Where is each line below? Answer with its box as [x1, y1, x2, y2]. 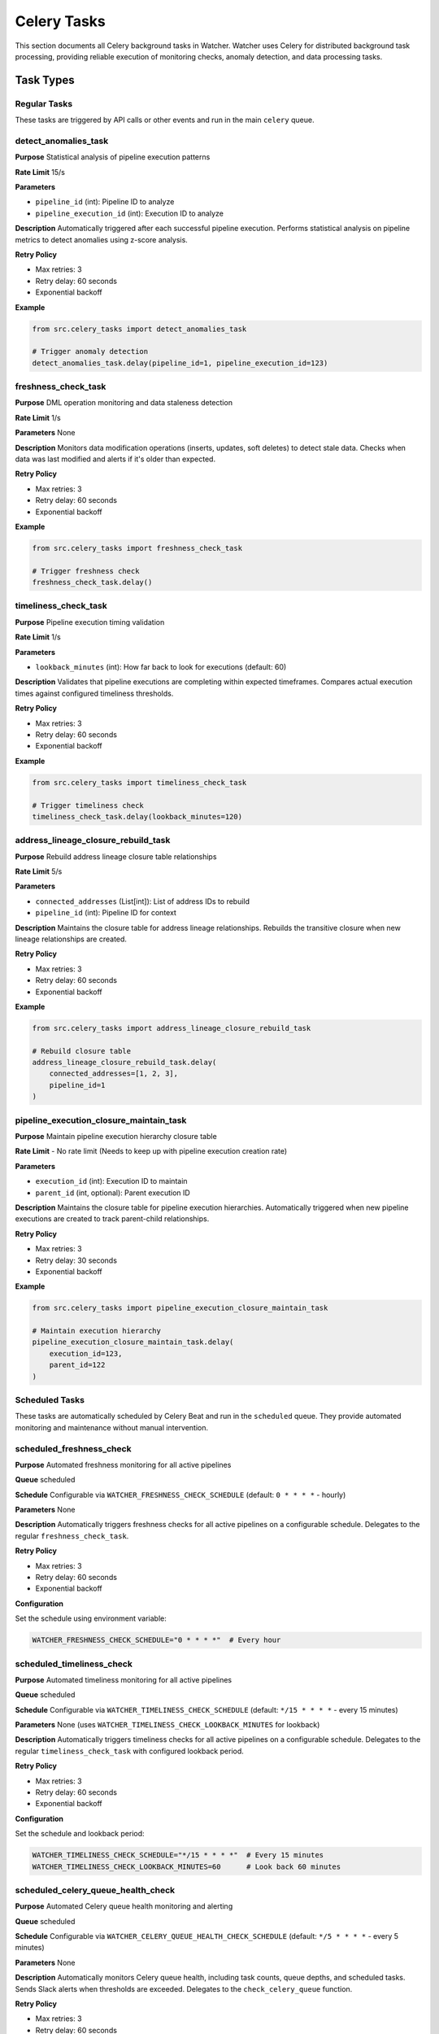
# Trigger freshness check [32, 566, 140, 575]
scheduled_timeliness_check [15, 1658, 133, 1670]
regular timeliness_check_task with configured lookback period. [15, 1746, 244, 1756]
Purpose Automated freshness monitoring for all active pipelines [15, 1460, 232, 1469]
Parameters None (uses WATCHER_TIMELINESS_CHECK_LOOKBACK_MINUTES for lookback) [15, 1720, 320, 1730]
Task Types [15, 73, 75, 87]
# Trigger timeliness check [32, 801, 144, 810]
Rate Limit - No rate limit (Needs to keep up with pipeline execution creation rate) [15, 1146, 288, 1156]
